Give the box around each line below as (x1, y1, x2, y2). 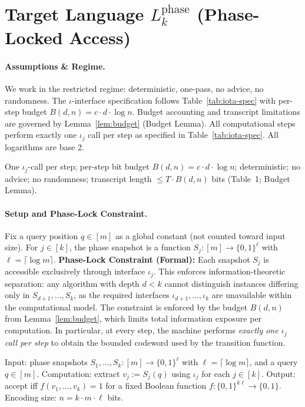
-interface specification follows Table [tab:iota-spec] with (72, 94, 276, 106)
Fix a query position (5, 229, 78, 241)
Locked (5, 25, 63, 49)
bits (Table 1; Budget (211, 172, 290, 184)
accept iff (5, 379, 38, 392)
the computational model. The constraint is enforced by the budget (5, 300, 248, 313)
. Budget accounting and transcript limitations (132, 105, 300, 118)
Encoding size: (5, 391, 57, 403)
